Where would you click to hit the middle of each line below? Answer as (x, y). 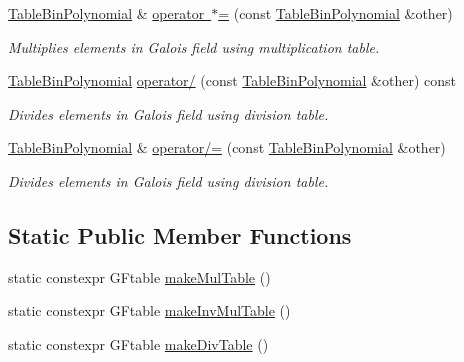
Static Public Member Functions (180, 234)
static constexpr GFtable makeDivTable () (138, 343)
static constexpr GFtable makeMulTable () (139, 276)
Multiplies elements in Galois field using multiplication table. (194, 46)
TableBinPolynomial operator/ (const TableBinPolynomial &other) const (232, 80)
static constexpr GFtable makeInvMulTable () (149, 310)
